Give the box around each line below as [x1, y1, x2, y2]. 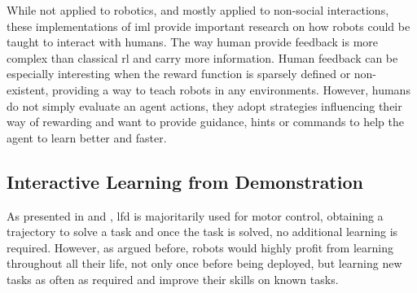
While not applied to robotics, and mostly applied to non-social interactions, [7, 2, 389, 18]
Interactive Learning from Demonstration [7, 168, 363, 194]
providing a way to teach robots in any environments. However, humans [52, 81, 410, 98]
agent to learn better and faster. [7, 129, 167, 146]
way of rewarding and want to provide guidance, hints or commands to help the [7, 113, 404, 130]
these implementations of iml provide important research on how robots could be [7, 17, 410, 34]
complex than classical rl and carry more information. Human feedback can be [7, 49, 398, 66]
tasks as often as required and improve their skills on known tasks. [7, 270, 339, 287]
